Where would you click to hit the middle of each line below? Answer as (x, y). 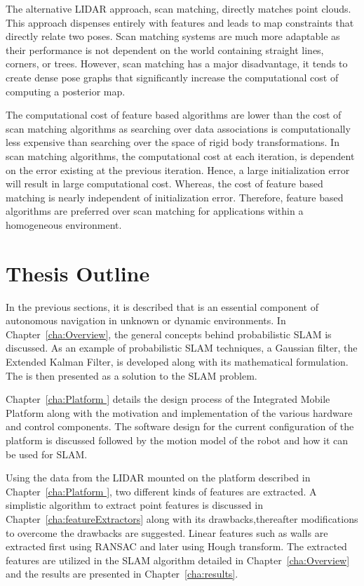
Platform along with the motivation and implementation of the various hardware (179, 412)
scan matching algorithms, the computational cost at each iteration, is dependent (180, 155)
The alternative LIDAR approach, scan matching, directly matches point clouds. (178, 8)
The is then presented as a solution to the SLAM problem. (132, 375)
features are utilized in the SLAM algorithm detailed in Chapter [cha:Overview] (178, 560)
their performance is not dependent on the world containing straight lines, (165, 49)
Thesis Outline (78, 273)
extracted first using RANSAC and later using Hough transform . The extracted (176, 546)
